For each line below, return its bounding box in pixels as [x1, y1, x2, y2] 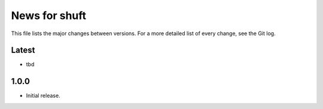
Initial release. [26, 92, 60, 99]
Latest [11, 45, 35, 55]
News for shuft [11, 9, 87, 22]
